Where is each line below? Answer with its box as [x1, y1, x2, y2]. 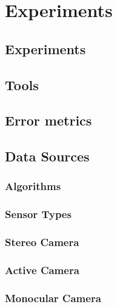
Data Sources [5, 147, 90, 166]
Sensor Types [5, 206, 72, 222]
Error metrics [5, 111, 92, 130]
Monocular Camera [5, 290, 101, 305]
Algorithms [5, 178, 61, 194]
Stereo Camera [5, 235, 79, 250]
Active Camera [5, 262, 79, 277]
